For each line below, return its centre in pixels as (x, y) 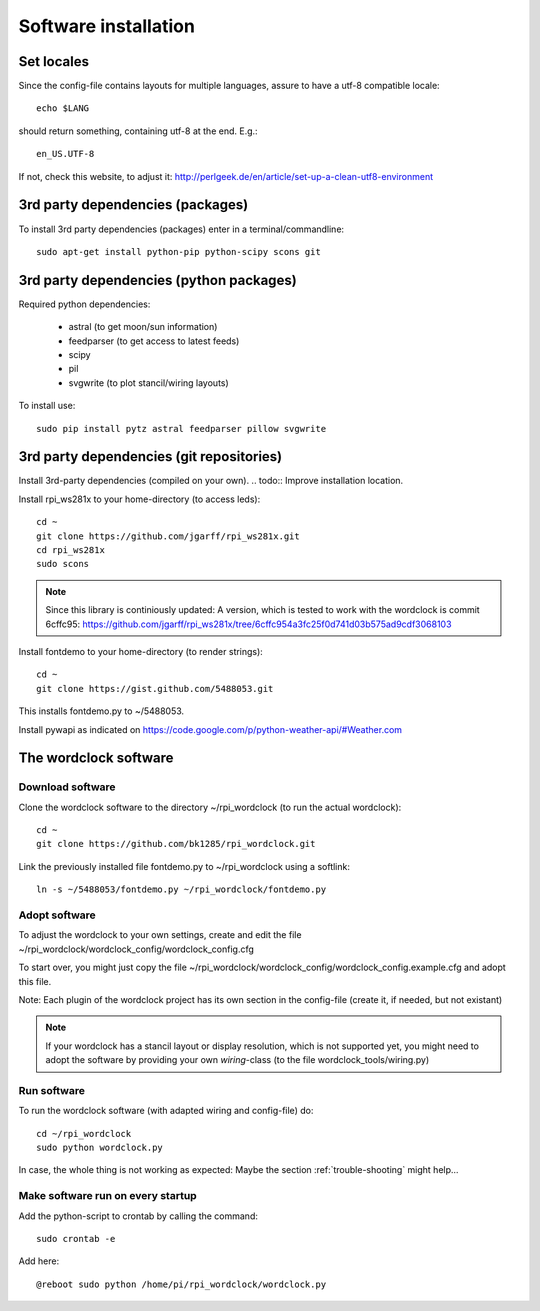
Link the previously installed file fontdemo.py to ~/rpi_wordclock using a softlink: (184, 866)
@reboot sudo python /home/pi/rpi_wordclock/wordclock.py (181, 1284)
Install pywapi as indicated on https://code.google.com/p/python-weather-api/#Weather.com (210, 729)
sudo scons (63, 564)
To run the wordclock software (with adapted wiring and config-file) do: (166, 1111)
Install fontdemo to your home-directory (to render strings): (141, 651)
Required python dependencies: (84, 304)
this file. (35, 981)
